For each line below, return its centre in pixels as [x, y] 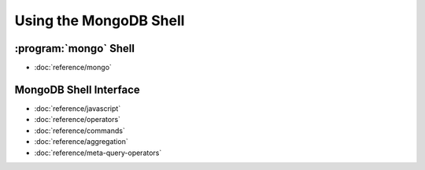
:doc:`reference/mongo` [73, 68]
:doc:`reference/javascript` [78, 108]
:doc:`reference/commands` [79, 131]
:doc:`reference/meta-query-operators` [98, 153]
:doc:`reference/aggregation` [81, 142]
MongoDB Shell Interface [78, 89]
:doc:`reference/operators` [78, 120]
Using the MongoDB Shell [100, 20]
